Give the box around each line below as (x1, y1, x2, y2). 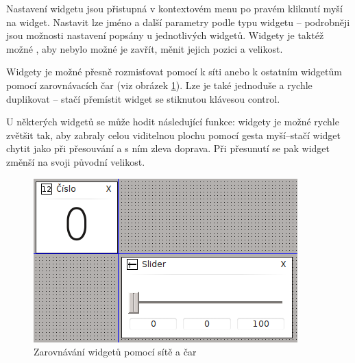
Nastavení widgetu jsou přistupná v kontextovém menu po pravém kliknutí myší (6, 1, 343, 15)
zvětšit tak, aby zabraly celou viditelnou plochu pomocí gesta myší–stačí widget (6, 127, 341, 142)
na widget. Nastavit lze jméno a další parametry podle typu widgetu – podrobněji (6, 14, 350, 29)
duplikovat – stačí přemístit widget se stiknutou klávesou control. (6, 91, 280, 105)
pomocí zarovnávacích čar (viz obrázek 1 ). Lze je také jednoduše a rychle (6, 77, 313, 92)
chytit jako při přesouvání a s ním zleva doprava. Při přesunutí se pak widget (6, 141, 330, 155)
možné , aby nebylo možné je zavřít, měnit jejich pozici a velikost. (6, 41, 283, 55)
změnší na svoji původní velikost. (6, 154, 145, 168)
